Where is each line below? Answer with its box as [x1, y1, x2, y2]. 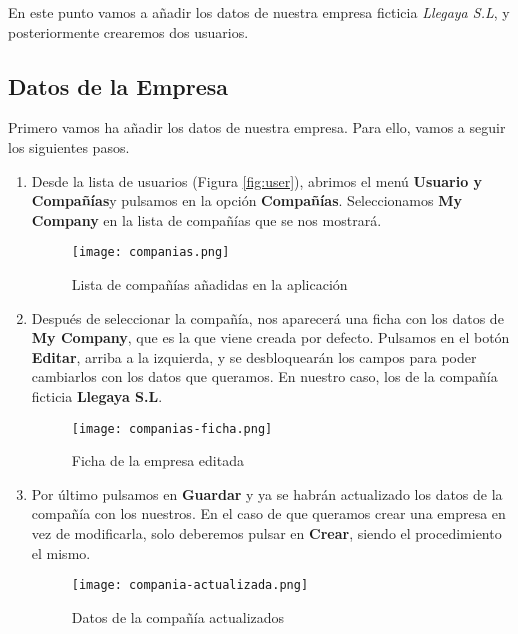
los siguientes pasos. [8, 136, 130, 157]
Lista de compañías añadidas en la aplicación [71, 274, 348, 295]
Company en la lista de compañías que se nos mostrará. [31, 209, 382, 230]
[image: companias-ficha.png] [71, 421, 273, 436]
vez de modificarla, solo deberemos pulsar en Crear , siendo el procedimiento [31, 523, 502, 544]
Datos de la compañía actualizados [71, 606, 285, 627]
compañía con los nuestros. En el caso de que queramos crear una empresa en [31, 503, 506, 524]
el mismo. [31, 542, 91, 563]
